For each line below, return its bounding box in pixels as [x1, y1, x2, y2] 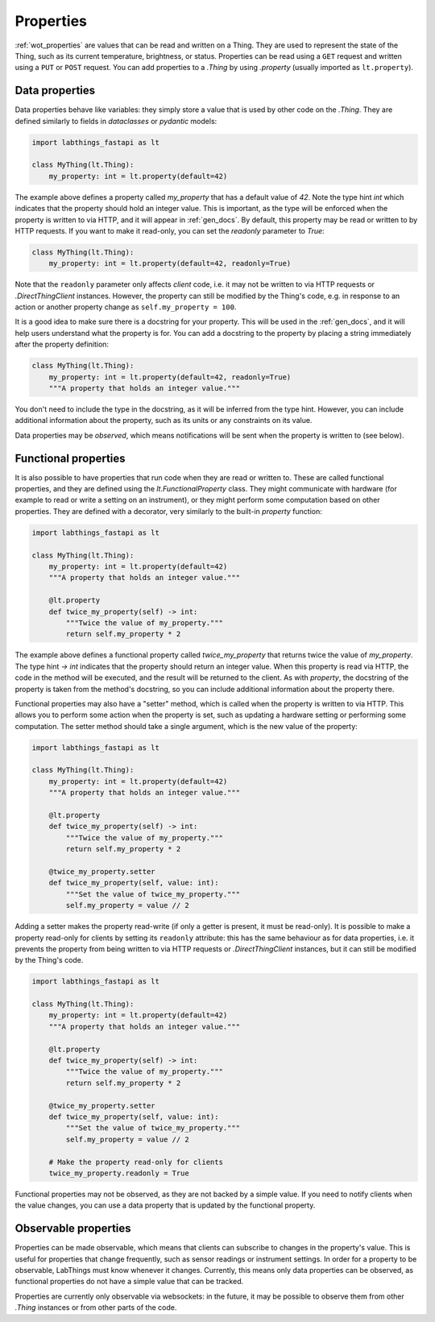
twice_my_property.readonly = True [48, 1168, 189, 1178]
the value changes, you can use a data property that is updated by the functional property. [14, 1200, 316, 1210]
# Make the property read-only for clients [48, 1157, 223, 1167]
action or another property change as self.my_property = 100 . [14, 302, 237, 312]
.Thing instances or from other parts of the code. [14, 1303, 177, 1312]
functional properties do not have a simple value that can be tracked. [14, 1277, 244, 1287]
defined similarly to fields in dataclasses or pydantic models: [14, 116, 217, 126]
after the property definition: [14, 339, 109, 350]
